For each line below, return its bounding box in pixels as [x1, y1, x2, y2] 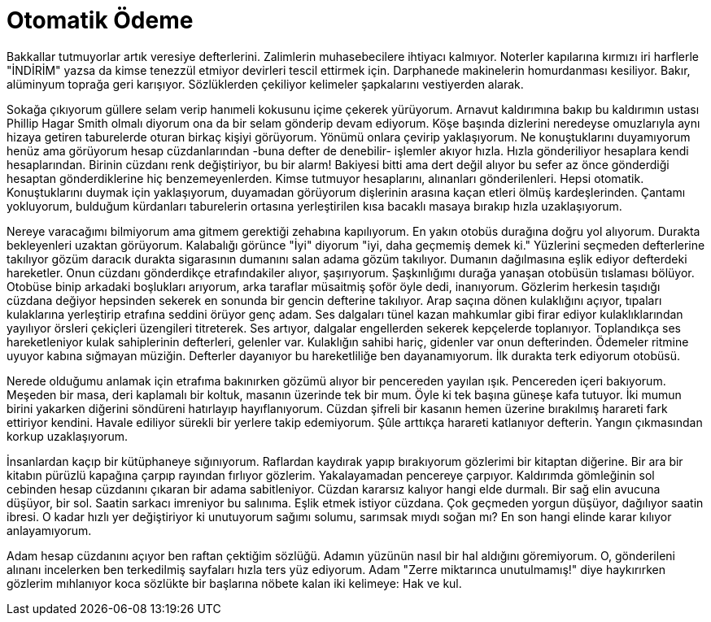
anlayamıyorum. [7, 523, 92, 537]
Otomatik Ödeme [7, 7, 194, 34]
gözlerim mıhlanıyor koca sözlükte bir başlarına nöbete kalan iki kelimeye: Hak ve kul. [7, 576, 462, 590]
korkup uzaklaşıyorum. [7, 428, 129, 443]
